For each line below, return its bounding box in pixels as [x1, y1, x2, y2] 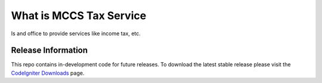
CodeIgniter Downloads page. [11, 69, 85, 76]
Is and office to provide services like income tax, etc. [11, 30, 141, 37]
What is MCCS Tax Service [11, 9, 147, 22]
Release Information [11, 45, 88, 56]
